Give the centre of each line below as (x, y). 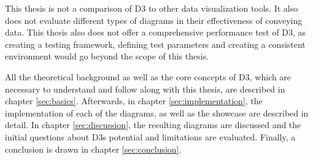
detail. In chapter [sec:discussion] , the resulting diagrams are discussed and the (153, 125)
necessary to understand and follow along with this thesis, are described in (145, 89)
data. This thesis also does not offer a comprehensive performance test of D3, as (156, 32)
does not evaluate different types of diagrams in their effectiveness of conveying (154, 20)
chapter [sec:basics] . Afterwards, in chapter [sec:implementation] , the (134, 101)
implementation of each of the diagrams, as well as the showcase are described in (157, 112)
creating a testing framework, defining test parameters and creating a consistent (155, 44)
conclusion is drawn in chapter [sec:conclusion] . (93, 149)
